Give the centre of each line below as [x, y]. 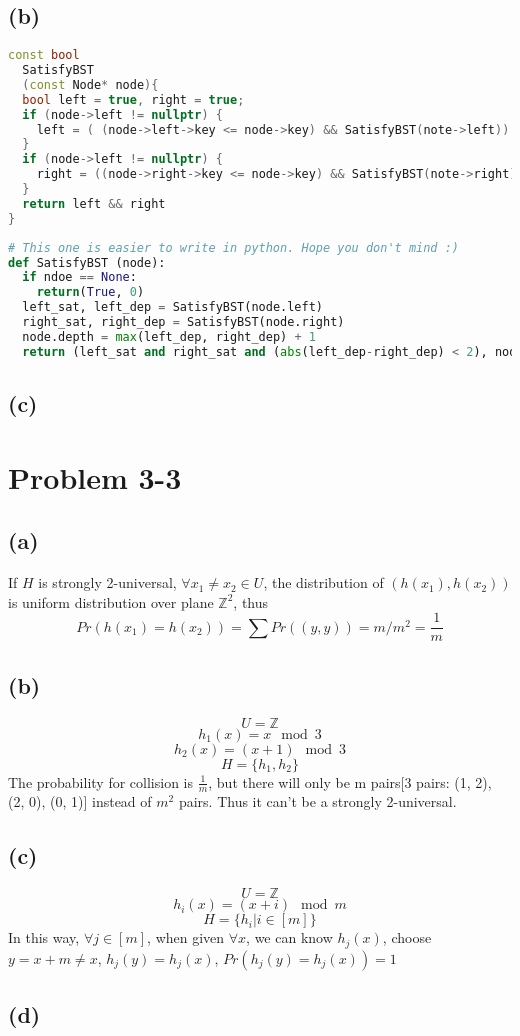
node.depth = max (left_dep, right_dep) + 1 [169, 336]
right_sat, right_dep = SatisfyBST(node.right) [183, 322]
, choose [407, 937]
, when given [186, 937]
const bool [44, 55]
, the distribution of [323, 582]
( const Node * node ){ [90, 84]
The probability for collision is [100, 781]
